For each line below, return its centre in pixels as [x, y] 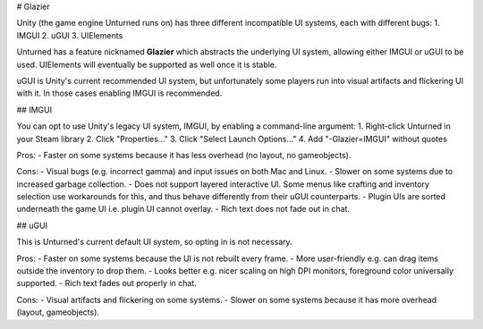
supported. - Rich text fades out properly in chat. [106, 283]
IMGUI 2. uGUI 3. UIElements [70, 35]
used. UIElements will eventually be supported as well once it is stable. [147, 64]
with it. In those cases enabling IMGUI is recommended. [119, 93]
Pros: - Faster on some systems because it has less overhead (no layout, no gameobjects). [184, 155]
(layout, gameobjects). [58, 312]
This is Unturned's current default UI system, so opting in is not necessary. [154, 242]
